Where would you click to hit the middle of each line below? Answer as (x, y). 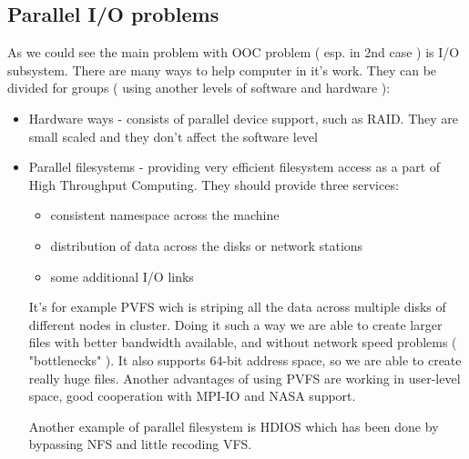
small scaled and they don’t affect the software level (173, 136)
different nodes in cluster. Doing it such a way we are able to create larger (235, 324)
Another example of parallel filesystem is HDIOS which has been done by (234, 426)
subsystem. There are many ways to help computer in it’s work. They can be (222, 70)
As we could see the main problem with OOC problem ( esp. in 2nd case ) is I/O (234, 52)
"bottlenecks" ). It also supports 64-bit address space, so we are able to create (245, 359)
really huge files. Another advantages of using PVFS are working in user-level (245, 378)
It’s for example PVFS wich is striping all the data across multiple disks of (237, 307)
